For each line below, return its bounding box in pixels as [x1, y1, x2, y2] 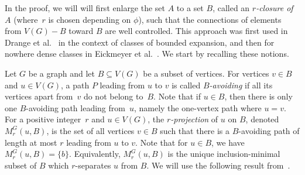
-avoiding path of [238, 124, 300, 136]
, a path [61, 78, 90, 91]
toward [68, 25, 94, 37]
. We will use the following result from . [146, 159, 290, 171]
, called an [213, 2, 250, 13]
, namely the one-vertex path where [133, 101, 262, 114]
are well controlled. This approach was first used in [105, 25, 288, 37]
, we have [211, 136, 245, 148]
